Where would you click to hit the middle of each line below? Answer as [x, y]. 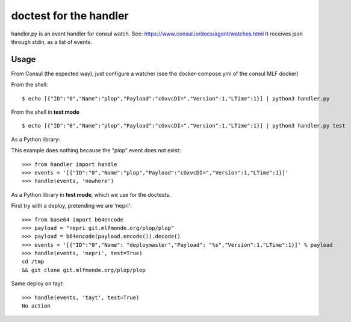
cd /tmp [33, 262]
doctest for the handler [70, 16]
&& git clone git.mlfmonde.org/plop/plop [84, 270]
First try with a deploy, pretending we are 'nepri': [72, 206]
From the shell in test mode [45, 112]
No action [36, 306]
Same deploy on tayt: [38, 283]
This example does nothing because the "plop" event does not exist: [96, 150]
